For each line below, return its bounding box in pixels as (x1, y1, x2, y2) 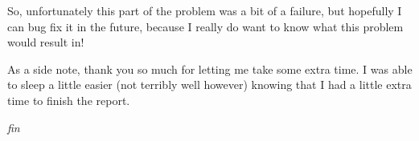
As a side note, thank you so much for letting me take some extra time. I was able (7, 60, 413, 77)
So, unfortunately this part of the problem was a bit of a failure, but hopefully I (7, 2, 402, 18)
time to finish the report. (7, 91, 130, 108)
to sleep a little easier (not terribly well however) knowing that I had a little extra (7, 76, 412, 93)
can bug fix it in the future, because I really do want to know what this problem (7, 18, 404, 34)
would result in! (7, 34, 84, 50)
